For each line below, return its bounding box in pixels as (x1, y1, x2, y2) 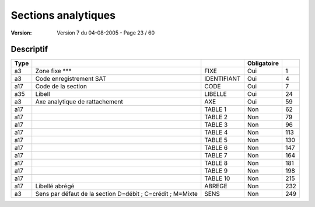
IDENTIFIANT (204, 75, 241, 83)
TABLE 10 (204, 174, 230, 182)
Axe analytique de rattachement (35, 98, 124, 106)
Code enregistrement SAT (35, 75, 107, 83)
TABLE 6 (204, 144, 228, 152)
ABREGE (204, 182, 228, 190)
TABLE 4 (204, 129, 228, 137)
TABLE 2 (204, 113, 228, 121)
